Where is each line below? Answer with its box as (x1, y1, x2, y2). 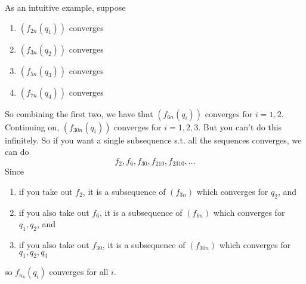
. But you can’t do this (198, 120, 282, 133)
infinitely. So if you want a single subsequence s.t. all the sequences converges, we (5, 133, 302, 146)
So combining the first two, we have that (5, 107, 153, 120)
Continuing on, (5, 120, 60, 133)
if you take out (18, 185, 73, 197)
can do (5, 145, 29, 158)
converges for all (49, 265, 109, 278)
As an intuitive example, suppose (5, 1, 126, 13)
